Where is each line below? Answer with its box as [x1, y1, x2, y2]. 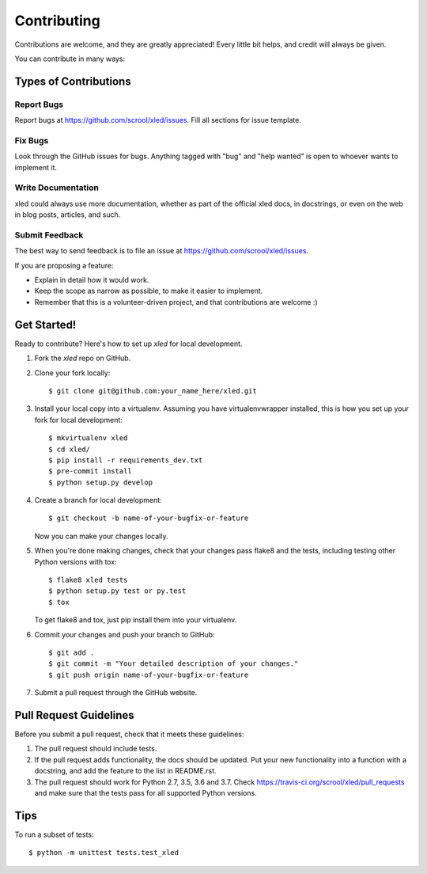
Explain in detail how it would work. [34, 275, 149, 285]
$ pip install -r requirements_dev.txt [48, 455, 203, 465]
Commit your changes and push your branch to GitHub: [34, 629, 215, 639]
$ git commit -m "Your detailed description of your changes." [48, 659, 299, 668]
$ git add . [48, 648, 95, 657]
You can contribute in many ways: [14, 54, 126, 63]
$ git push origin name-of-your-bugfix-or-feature [48, 670, 249, 679]
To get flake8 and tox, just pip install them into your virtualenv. [34, 615, 237, 625]
